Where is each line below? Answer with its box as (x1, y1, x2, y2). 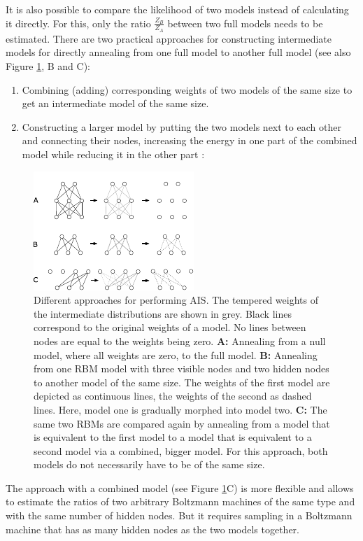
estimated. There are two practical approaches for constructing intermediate (6, 31, 332, 45)
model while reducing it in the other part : (22, 146, 205, 161)
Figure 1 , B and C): (6, 59, 90, 73)
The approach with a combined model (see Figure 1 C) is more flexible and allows (6, 480, 354, 495)
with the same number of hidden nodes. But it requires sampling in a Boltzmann (6, 508, 353, 523)
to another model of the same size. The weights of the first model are (34, 374, 330, 389)
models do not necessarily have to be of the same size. (34, 457, 265, 472)
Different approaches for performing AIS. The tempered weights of (34, 293, 318, 307)
